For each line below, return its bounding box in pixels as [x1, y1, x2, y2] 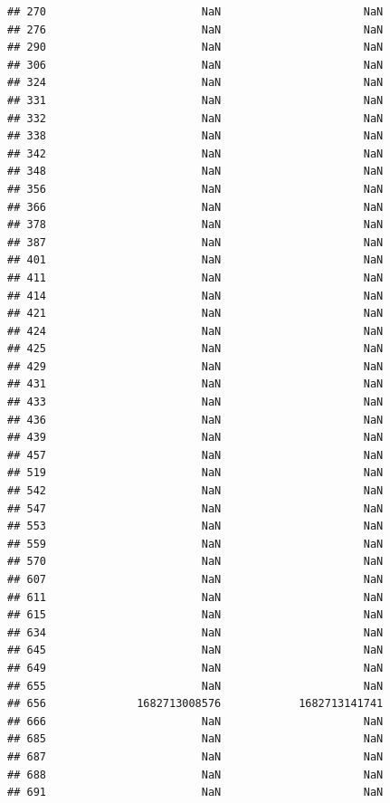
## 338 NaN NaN [7, 129, 384, 143]
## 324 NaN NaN [7, 76, 384, 90]
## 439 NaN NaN [7, 431, 384, 445]
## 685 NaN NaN [7, 732, 384, 746]
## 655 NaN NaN [7, 679, 384, 693]
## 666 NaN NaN [7, 714, 384, 728]
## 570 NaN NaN [7, 555, 384, 569]
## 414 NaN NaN [7, 289, 384, 302]
